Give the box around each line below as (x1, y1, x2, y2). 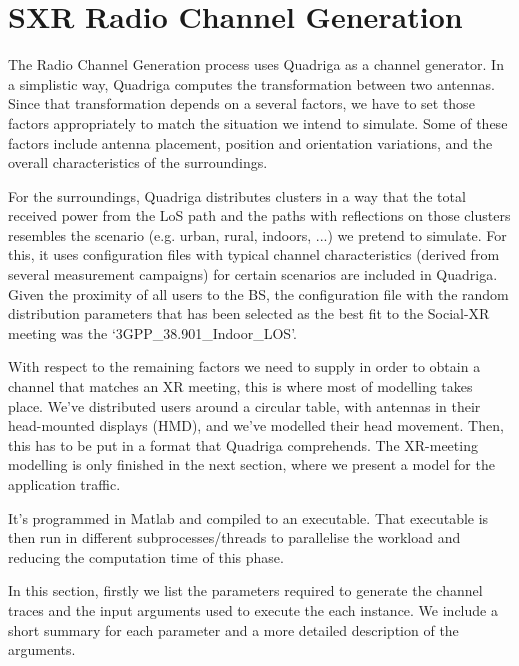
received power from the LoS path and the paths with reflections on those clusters (8, 205, 511, 226)
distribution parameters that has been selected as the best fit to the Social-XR (8, 303, 490, 324)
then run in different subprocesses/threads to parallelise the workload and (8, 527, 461, 548)
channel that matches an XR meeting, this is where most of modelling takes (8, 376, 473, 397)
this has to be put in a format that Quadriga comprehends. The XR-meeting (8, 434, 478, 455)
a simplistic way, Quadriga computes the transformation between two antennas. (8, 73, 495, 94)
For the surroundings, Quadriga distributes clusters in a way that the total (8, 185, 466, 206)
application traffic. (8, 474, 121, 494)
